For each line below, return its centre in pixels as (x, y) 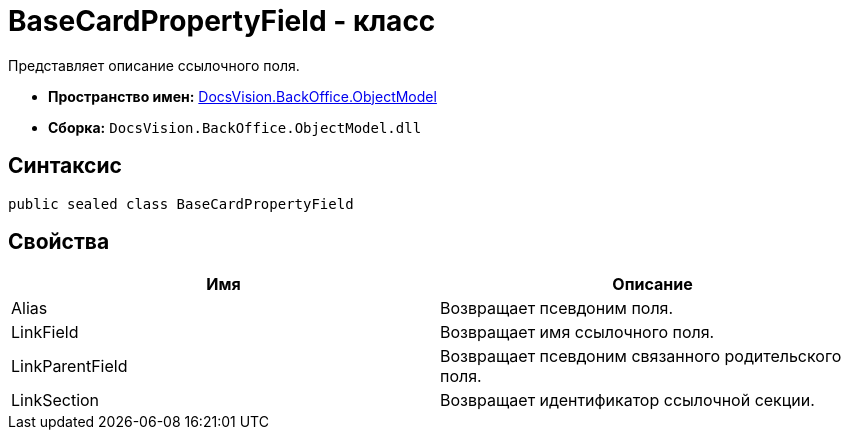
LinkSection (55, 400)
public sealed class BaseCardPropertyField (181, 203)
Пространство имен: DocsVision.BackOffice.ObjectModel (242, 96)
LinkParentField (69, 366)
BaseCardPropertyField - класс (222, 21)
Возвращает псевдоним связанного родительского (641, 356)
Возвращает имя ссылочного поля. (577, 332)
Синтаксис (65, 166)
